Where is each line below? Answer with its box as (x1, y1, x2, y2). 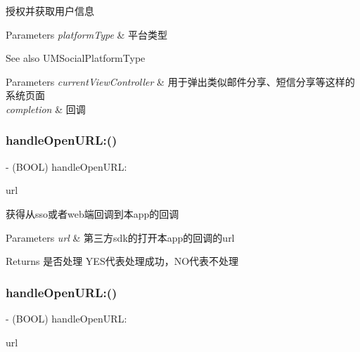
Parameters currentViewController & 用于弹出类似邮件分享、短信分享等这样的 (6, 74, 355, 89)
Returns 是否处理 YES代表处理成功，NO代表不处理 (6, 254, 239, 268)
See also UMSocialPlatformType (6, 51, 146, 65)
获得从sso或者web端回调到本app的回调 (6, 206, 179, 221)
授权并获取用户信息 (6, 4, 94, 18)
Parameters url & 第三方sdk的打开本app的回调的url (6, 230, 235, 245)
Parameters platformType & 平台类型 (6, 27, 168, 41)
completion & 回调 (6, 101, 86, 116)
